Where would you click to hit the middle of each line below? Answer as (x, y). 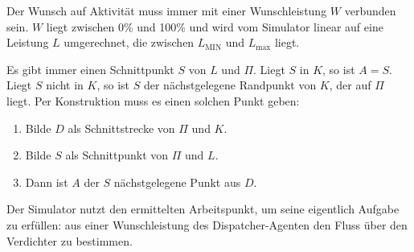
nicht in (65, 85)
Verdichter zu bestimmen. (70, 240)
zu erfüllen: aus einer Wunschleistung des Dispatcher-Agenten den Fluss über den (207, 224)
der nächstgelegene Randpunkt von (230, 85)
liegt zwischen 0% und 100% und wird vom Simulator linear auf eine (215, 26)
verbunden (370, 10)
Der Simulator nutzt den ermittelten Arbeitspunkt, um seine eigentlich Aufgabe (203, 209)
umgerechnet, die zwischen (129, 42)
